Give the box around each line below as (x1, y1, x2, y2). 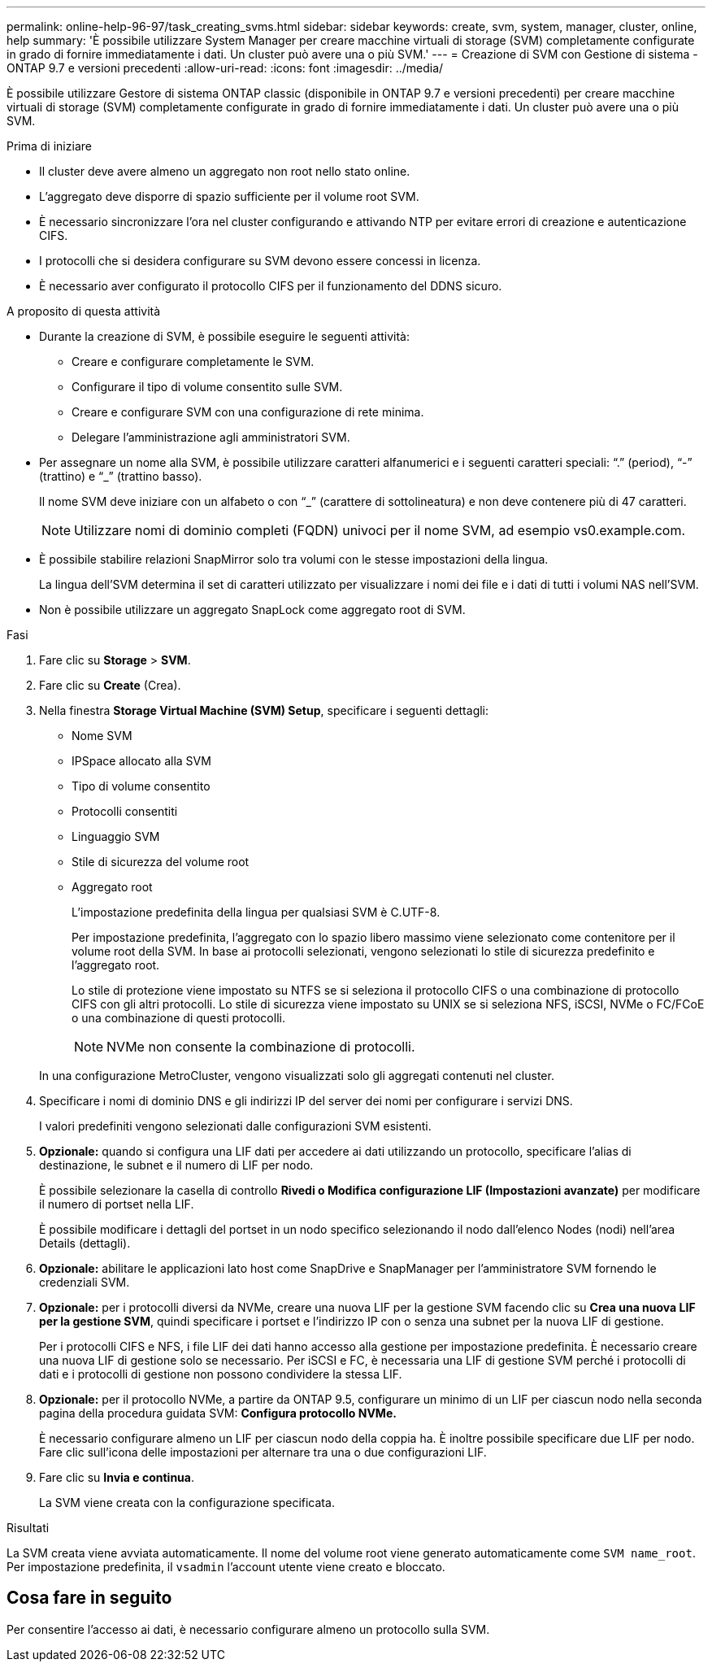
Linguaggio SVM (72, 830, 160, 843)
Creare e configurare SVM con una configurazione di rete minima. (72, 405, 424, 419)
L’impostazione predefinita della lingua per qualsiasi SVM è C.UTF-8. (72, 905, 441, 919)
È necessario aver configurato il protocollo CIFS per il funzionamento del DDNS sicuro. (39, 279, 502, 293)
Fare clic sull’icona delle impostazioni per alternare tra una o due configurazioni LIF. (39, 1445, 487, 1459)
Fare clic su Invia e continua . (39, 1470, 195, 1484)
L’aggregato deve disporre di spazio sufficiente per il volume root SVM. (39, 189, 419, 203)
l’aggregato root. (72, 958, 160, 972)
